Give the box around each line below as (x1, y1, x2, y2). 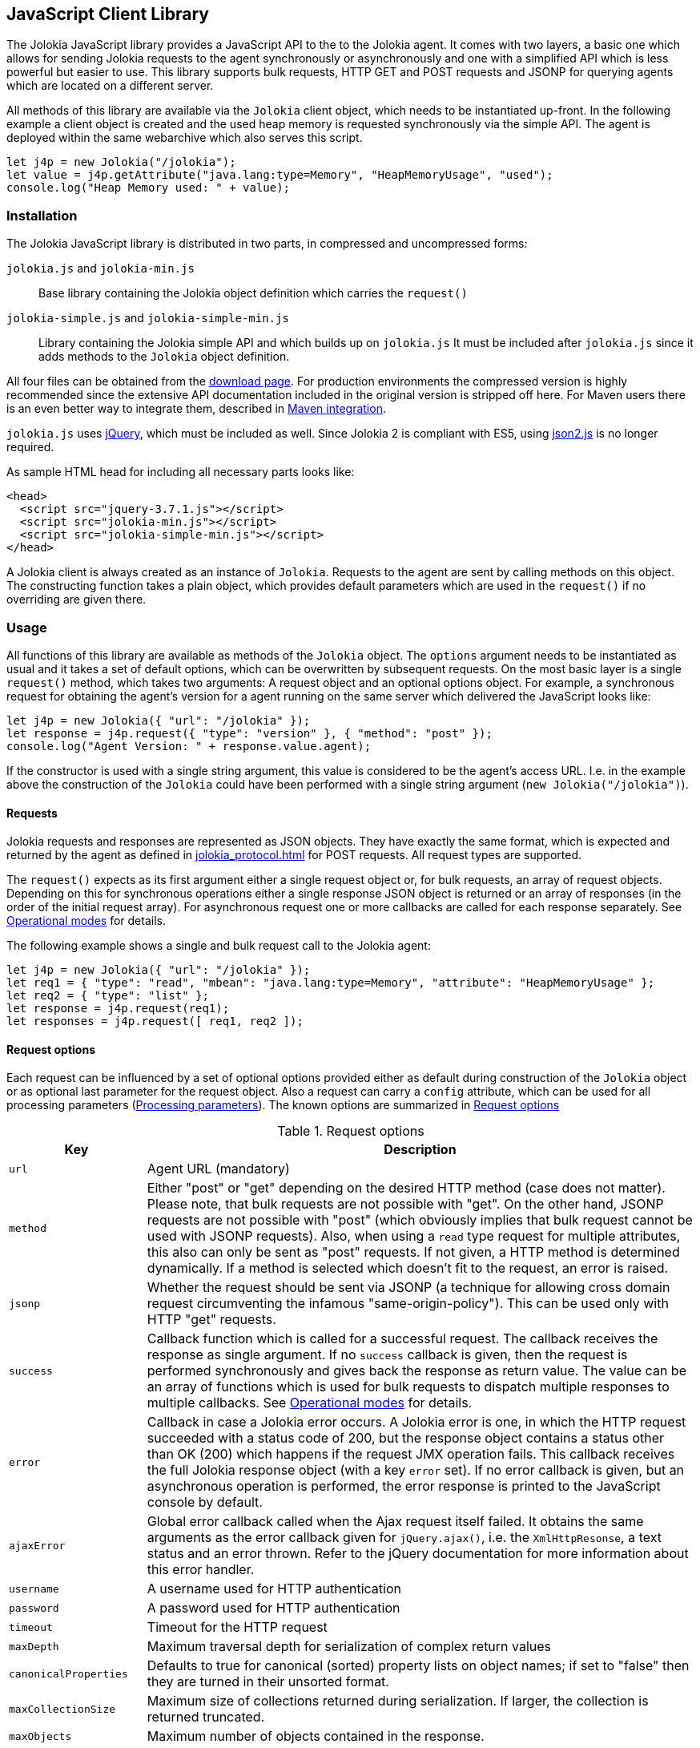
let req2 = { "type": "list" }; (6, 989, 209, 1003)
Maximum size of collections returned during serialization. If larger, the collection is (147, 1693, 649, 1710)
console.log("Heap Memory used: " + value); (6, 181, 291, 195)
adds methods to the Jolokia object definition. (38, 349, 290, 364)
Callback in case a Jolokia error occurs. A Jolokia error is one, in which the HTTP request (147, 1414, 686, 1431)
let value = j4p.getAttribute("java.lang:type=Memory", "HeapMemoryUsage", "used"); (6, 168, 553, 182)
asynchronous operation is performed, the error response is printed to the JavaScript (147, 1478, 661, 1495)
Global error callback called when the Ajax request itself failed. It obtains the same (147, 1513, 644, 1530)
